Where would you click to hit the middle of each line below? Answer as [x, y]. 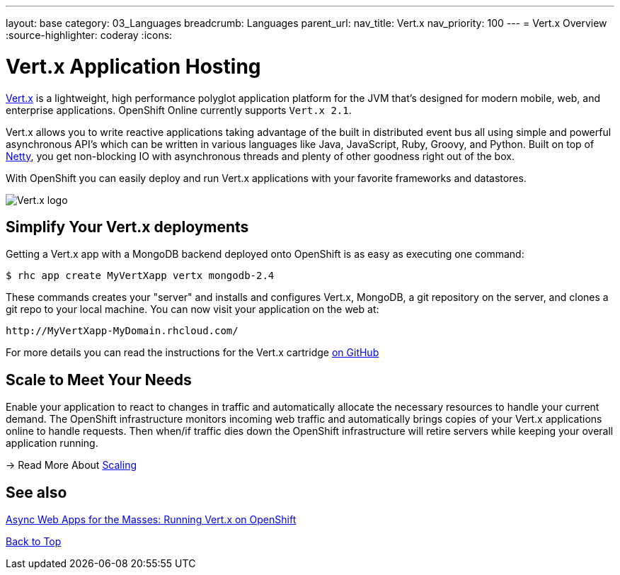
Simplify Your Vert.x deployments [127, 227]
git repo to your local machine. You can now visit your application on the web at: [193, 309]
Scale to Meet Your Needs [99, 380]
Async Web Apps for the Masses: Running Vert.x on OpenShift [151, 520]
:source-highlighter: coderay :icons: [89, 35]
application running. [52, 443]
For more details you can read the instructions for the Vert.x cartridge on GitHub [193, 353]
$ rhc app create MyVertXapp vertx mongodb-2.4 [140, 276]
